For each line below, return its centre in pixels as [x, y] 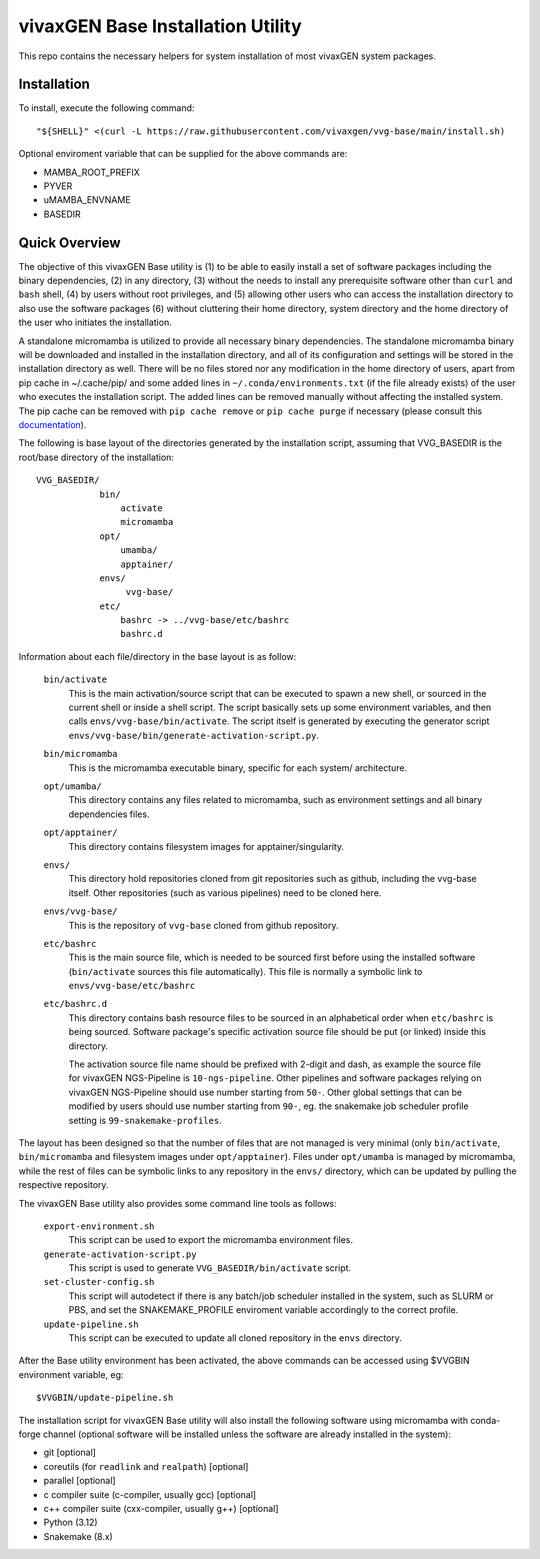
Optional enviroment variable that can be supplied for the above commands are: [183, 154]
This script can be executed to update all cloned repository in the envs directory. [235, 1338]
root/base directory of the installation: [96, 457]
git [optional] [70, 1452]
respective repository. [63, 1185]
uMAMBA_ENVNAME [87, 200]
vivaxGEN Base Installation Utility [160, 26]
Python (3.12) [71, 1522]
